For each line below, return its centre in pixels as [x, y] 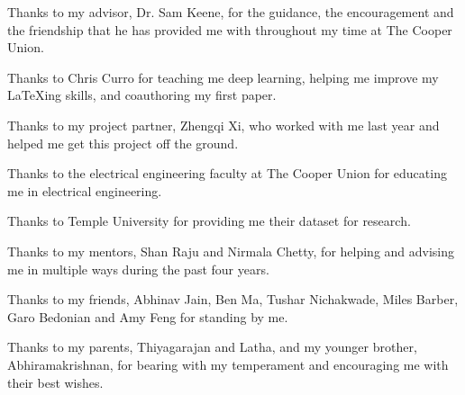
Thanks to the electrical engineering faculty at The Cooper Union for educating [227, 173]
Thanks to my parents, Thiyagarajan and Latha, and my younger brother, [212, 347]
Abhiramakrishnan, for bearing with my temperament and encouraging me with [228, 364]
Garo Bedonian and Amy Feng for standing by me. [148, 316]
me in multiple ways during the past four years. [138, 269]
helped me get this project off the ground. [123, 143]
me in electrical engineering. [85, 190]
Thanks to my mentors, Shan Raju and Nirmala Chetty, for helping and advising [231, 251]
